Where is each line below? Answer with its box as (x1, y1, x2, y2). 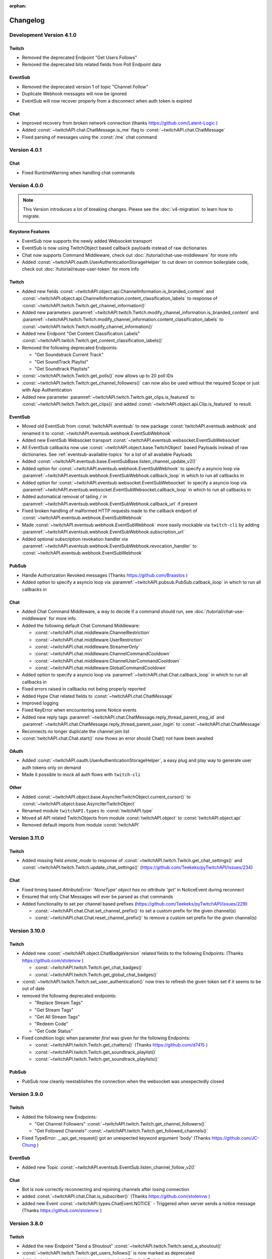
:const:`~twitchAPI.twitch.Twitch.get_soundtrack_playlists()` (34, 1056, 159, 1062)
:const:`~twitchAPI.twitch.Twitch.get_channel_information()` (22, 302, 146, 308)
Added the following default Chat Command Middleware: (22, 622, 140, 628)
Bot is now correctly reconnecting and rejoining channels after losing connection (22, 1186, 190, 1192)
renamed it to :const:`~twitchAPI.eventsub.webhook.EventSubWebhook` (22, 430, 172, 436)
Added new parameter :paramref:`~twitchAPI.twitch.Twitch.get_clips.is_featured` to (22, 394, 195, 400)
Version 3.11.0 (9, 834, 44, 841)
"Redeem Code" (34, 1021, 69, 1027)
